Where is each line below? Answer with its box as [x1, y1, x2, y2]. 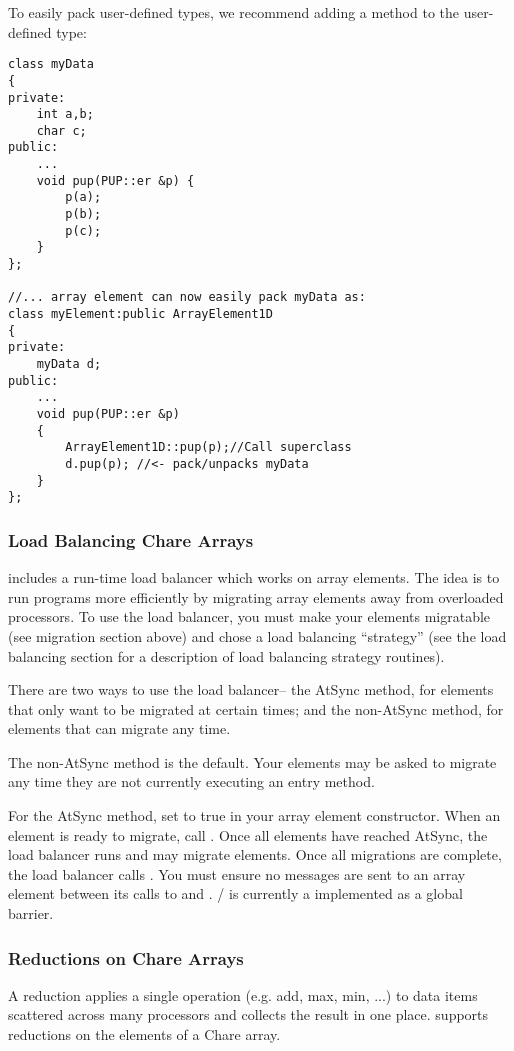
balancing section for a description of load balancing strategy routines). [8, 645, 445, 666]
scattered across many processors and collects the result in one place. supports [8, 1004, 489, 1025]
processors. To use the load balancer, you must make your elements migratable [8, 606, 491, 627]
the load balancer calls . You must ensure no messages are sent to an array [8, 863, 466, 884]
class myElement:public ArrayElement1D [8, 307, 273, 322]
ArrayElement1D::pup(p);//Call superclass [65, 440, 352, 455]
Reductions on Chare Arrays [8, 945, 244, 970]
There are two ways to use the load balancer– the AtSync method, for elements [8, 679, 494, 700]
